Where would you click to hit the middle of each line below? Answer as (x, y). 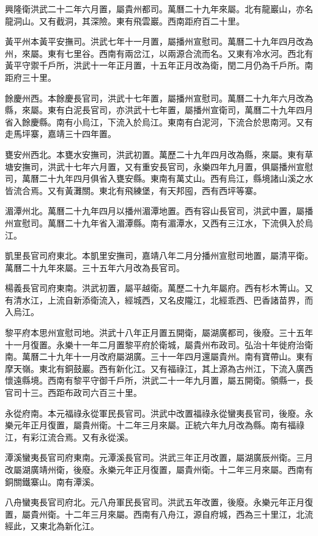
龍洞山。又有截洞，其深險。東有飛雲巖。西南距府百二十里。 (125, 20)
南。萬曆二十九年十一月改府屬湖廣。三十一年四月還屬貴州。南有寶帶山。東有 (159, 356)
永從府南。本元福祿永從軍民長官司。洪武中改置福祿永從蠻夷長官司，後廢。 (155, 413)
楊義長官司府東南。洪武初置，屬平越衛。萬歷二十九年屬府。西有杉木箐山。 (155, 288)
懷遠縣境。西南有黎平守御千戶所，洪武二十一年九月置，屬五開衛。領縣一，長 (159, 380)
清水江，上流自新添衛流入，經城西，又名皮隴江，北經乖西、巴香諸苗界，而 (163, 300)
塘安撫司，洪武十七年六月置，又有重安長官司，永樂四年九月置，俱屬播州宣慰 (159, 166)
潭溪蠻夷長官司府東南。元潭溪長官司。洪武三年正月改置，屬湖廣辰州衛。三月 (159, 457)
